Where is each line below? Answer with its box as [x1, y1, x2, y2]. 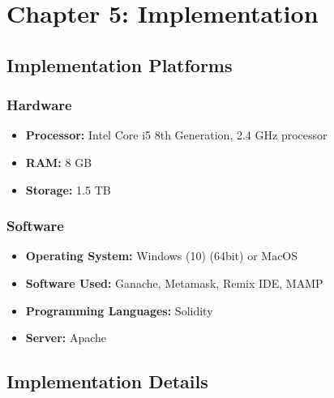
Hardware [6, 95, 72, 115]
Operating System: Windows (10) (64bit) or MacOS [25, 247, 298, 264]
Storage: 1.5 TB [25, 181, 111, 198]
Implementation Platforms [6, 52, 233, 77]
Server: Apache [25, 329, 107, 346]
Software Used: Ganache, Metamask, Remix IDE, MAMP [25, 274, 323, 291]
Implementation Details [6, 369, 208, 394]
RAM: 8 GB [25, 153, 92, 170]
